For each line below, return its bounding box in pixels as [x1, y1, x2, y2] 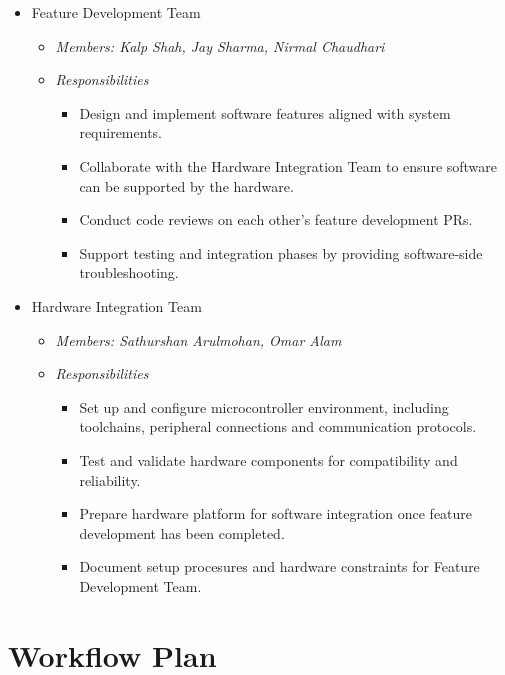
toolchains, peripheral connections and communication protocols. [79, 416, 477, 437]
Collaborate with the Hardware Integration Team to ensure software [79, 155, 498, 176]
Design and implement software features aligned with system [79, 102, 451, 123]
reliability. [79, 469, 141, 490]
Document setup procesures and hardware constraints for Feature [79, 556, 480, 577]
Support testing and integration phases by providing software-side [79, 242, 483, 263]
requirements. [79, 122, 162, 143]
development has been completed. [79, 522, 285, 543]
